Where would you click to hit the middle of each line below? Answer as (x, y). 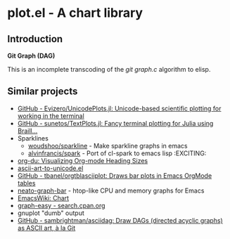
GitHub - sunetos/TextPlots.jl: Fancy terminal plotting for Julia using (115, 123)
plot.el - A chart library (75, 13)
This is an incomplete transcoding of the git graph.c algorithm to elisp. (109, 69)
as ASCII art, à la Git (46, 228)
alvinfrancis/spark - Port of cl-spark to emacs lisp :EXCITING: (117, 153)
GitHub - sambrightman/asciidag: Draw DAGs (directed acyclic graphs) (120, 220)
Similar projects (43, 92)
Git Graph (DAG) (31, 56)
